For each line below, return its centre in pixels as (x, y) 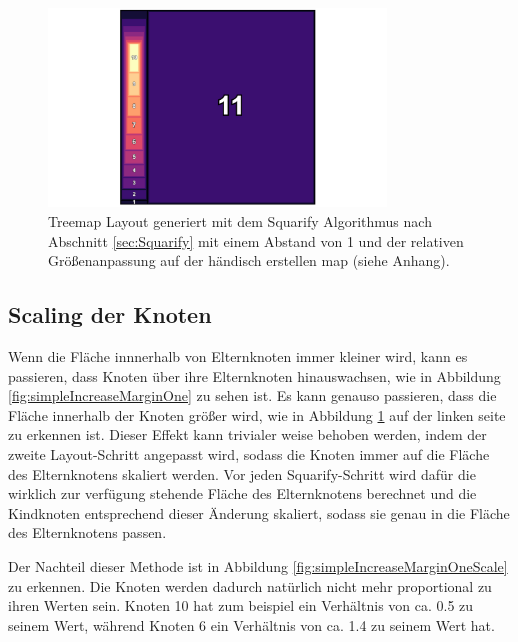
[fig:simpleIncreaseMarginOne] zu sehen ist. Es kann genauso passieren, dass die (252, 395)
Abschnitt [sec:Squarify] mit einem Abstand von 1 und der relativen (256, 240)
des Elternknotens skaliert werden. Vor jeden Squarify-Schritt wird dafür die (242, 473)
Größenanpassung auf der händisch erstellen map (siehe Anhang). (249, 260)
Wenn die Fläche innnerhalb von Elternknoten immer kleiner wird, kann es (238, 355)
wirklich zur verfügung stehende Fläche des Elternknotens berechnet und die (242, 493)
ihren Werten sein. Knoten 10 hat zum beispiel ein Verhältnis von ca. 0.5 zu (241, 605)
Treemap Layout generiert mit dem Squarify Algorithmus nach (240, 220)
